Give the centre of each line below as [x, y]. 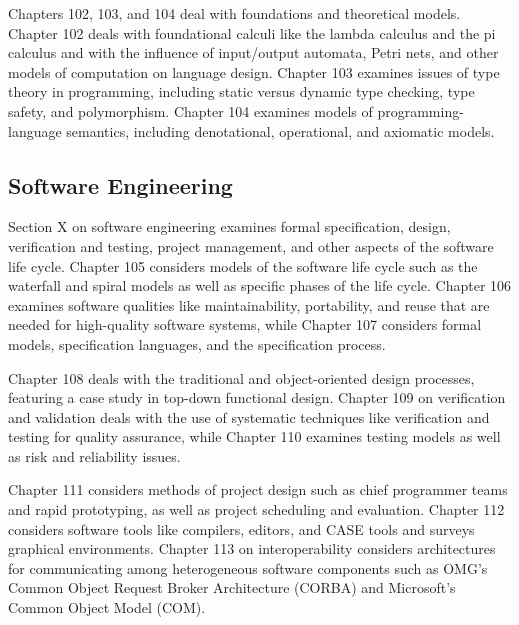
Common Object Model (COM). [107, 607]
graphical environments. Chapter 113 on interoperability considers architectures [252, 548]
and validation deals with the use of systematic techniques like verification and [249, 416]
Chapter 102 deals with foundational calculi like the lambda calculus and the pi [252, 32]
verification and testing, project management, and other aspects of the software [251, 245]
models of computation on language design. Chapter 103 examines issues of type [254, 71]
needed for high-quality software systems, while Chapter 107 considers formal [245, 324]
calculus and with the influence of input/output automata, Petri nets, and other [253, 52]
